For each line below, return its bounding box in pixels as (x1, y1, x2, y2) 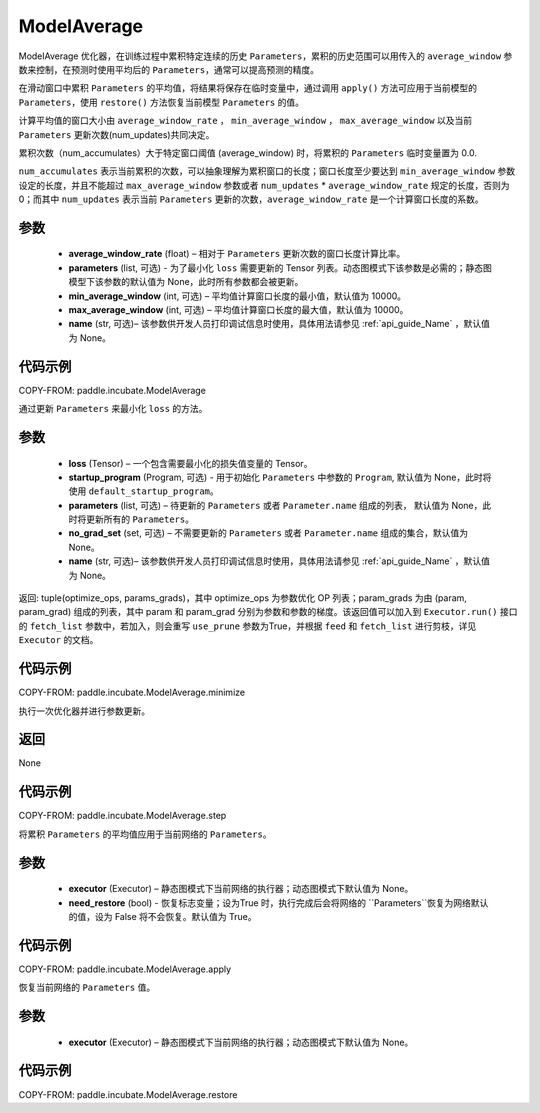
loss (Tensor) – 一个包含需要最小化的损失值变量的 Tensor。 (68, 457, 313, 469)
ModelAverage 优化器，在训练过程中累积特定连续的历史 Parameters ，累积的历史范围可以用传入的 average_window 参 (18, 50, 513, 62)
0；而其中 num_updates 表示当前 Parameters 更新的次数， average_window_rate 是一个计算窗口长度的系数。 (18, 193, 484, 205)
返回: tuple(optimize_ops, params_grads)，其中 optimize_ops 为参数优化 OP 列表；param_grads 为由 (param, (18, 592, 467, 604)
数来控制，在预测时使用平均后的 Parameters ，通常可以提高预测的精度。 (18, 63, 320, 75)
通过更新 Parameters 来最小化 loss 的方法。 (18, 403, 208, 415)
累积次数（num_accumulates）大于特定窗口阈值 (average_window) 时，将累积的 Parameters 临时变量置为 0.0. (18, 146, 477, 159)
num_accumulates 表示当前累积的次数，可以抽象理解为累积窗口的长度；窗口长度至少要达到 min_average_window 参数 (18, 165, 515, 177)
